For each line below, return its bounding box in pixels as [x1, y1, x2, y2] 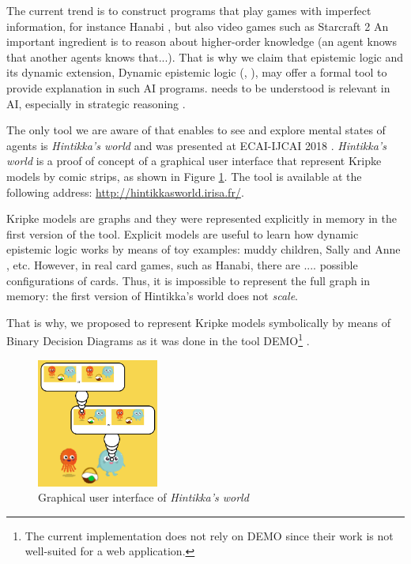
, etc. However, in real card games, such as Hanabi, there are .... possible [6, 256, 358, 273]
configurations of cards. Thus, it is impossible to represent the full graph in [6, 272, 371, 288]
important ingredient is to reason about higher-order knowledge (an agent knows [6, 33, 397, 50]
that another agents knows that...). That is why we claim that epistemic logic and [6, 48, 403, 65]
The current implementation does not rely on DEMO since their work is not [25, 527, 394, 543]
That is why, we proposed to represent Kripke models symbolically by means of [6, 314, 390, 330]
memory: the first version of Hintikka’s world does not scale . [6, 288, 299, 304]
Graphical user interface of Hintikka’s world [38, 489, 249, 506]
